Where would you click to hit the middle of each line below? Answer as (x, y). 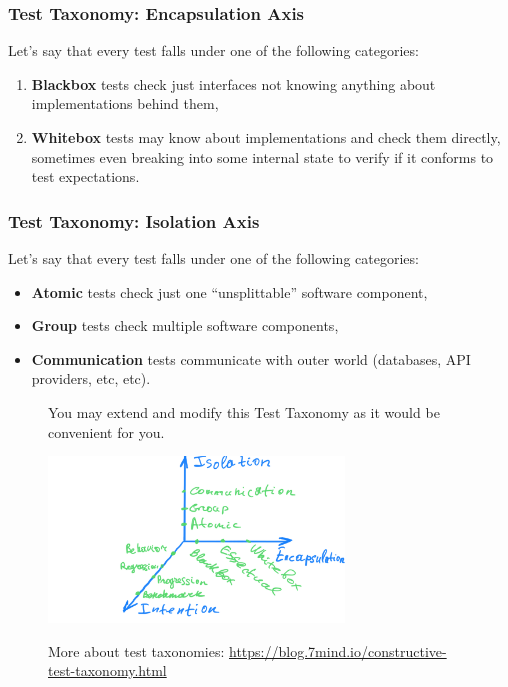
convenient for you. (106, 431)
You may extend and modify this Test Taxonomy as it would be (244, 411)
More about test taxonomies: (136, 650)
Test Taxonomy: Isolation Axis (134, 220)
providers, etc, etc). (91, 378)
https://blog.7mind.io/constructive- (338, 650)
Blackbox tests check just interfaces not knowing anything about (233, 83)
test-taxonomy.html (107, 670)
